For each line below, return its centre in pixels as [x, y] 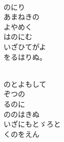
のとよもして [25, 84]
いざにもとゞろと [32, 124]
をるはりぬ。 [25, 56]
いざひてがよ [25, 46]
